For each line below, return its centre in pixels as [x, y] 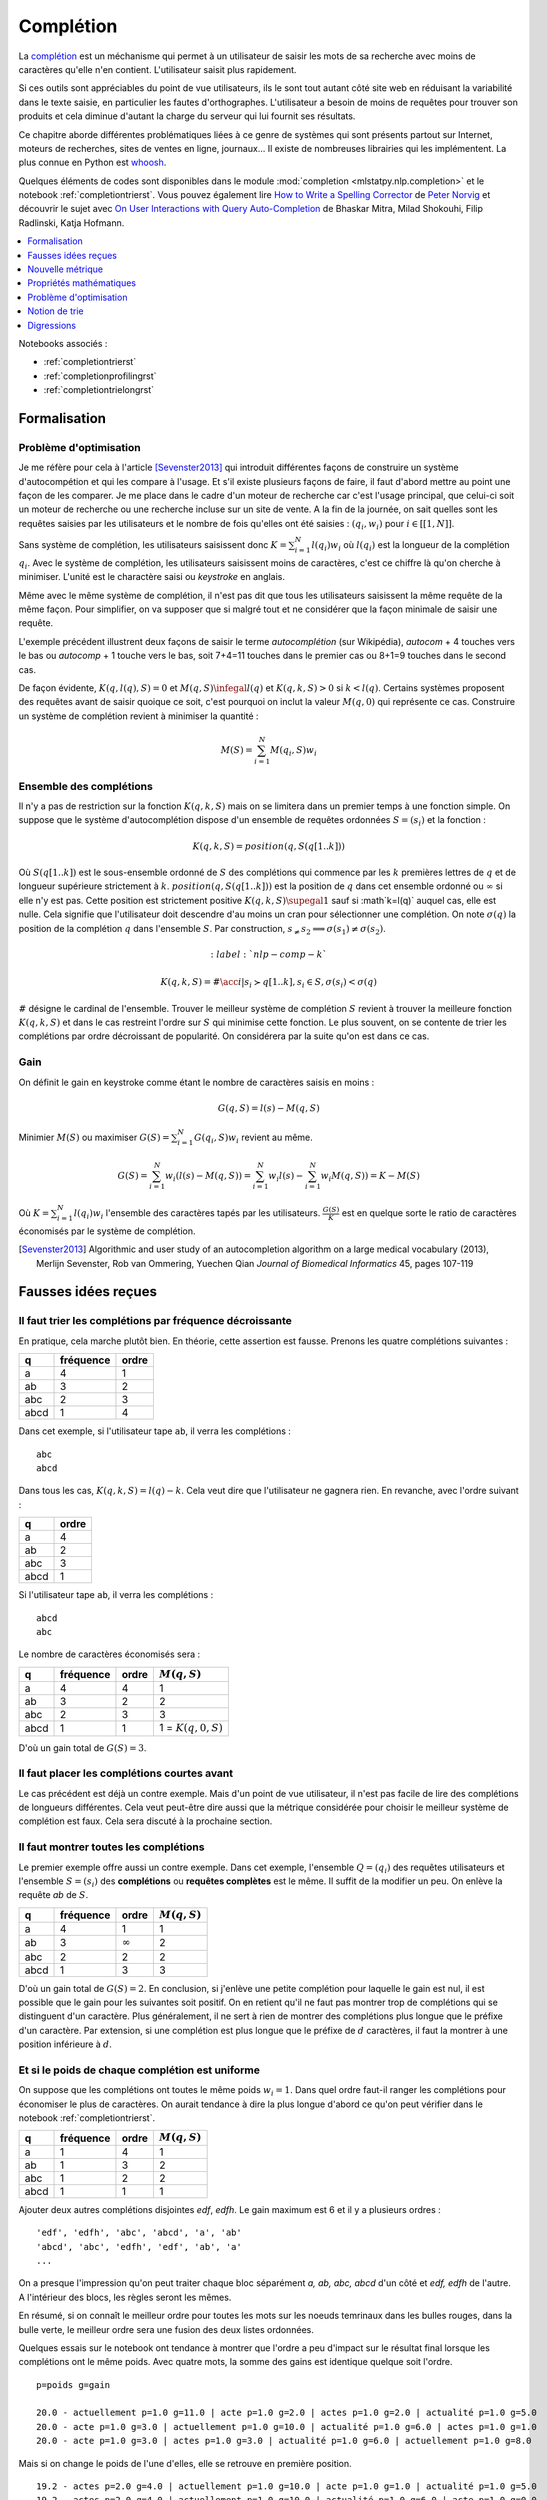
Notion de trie [55, 311]
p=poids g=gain [73, 2384]
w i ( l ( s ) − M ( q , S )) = [208, 1177]
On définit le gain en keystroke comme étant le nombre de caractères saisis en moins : [196, 1082]
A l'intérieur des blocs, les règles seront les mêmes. [125, 2297]
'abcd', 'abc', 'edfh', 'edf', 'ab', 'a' [139, 2246]
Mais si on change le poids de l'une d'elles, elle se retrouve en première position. [185, 2463]
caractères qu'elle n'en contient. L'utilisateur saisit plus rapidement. [157, 69]
